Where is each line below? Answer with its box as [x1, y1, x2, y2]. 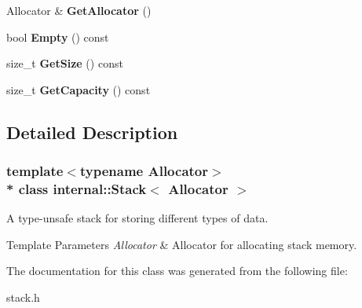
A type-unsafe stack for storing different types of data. [6, 210, 269, 226]
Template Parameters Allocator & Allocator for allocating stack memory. [6, 236, 357, 252]
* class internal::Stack [6, 179, 147, 198]
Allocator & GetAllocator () [6, 2, 152, 18]
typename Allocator [79, 161, 209, 181]
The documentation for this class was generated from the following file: [6, 262, 348, 279]
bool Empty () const [6, 28, 109, 45]
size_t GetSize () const [6, 55, 123, 71]
